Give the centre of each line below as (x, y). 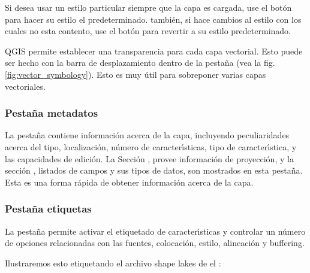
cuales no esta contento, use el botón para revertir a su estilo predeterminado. (148, 31)
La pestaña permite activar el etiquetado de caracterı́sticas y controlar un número (155, 231)
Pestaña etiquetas (48, 209)
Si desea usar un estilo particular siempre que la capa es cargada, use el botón (148, 7)
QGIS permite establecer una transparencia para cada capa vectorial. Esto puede (154, 51)
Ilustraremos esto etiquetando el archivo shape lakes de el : (113, 263)
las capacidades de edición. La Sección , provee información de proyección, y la (149, 158)
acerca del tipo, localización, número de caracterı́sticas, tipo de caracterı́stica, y (151, 146)
